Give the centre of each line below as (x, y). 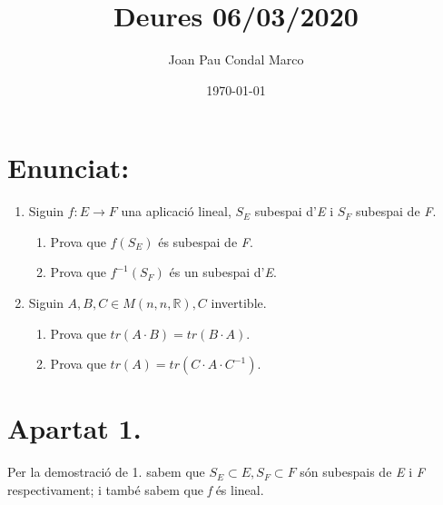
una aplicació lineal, (176, 211)
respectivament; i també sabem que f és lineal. (136, 489)
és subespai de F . (206, 241)
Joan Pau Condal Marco (236, 59)
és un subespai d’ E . (223, 272)
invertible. (239, 303)
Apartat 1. (74, 428)
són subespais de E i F (362, 472)
